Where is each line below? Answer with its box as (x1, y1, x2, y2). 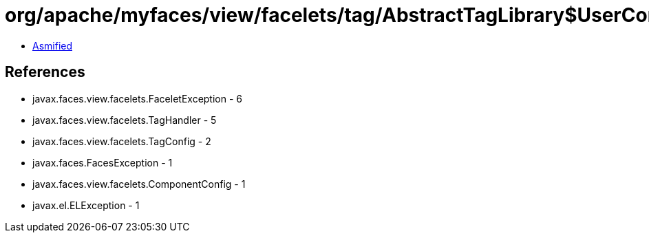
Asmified (32, 39, 73, 52)
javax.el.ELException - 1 (32, 199, 140, 211)
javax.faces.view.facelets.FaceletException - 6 (32, 92, 243, 105)
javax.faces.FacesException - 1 (32, 156, 173, 169)
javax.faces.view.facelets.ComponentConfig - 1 (32, 177, 246, 190)
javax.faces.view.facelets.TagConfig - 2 (32, 135, 211, 147)
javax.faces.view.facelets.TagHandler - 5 (32, 113, 217, 126)
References (5, 63, 85, 81)
